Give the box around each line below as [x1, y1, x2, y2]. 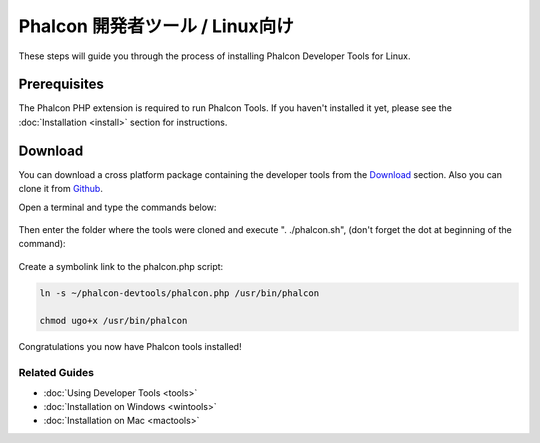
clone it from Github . [18, 183, 104, 195]
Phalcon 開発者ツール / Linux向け [18, 15, 294, 37]
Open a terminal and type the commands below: [18, 201, 217, 213]
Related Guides [18, 366, 95, 380]
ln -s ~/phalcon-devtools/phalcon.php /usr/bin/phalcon [39, 287, 320, 299]
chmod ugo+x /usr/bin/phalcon [39, 315, 188, 327]
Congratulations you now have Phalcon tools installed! [18, 341, 242, 353]
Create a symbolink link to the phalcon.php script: [18, 260, 224, 272]
